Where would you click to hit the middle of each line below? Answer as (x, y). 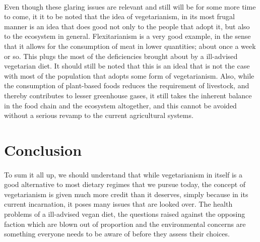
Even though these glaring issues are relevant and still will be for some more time (130, 6)
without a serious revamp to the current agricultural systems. (99, 115)
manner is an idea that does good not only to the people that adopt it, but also (127, 26)
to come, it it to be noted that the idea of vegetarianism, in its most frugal (120, 16)
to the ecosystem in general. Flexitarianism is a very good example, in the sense (127, 36)
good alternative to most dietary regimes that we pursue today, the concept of (125, 184)
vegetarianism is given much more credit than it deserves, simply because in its (126, 194)
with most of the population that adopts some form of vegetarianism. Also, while (129, 75)
